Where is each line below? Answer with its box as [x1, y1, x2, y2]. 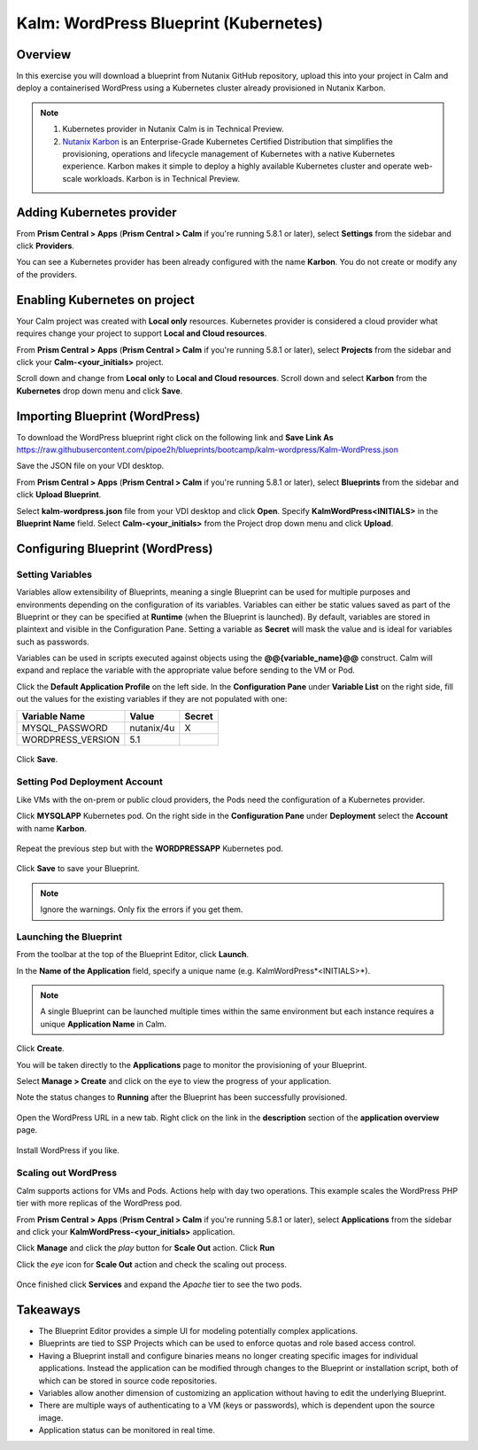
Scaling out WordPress [16, 1166, 118, 1179]
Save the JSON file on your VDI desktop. [16, 461, 165, 472]
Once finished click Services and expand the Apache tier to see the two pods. [16, 1279, 303, 1290]
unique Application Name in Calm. [40, 1018, 167, 1029]
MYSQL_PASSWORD [21, 721, 108, 734]
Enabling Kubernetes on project [16, 292, 195, 308]
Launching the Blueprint [16, 931, 123, 943]
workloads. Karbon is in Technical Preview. [83, 173, 241, 183]
